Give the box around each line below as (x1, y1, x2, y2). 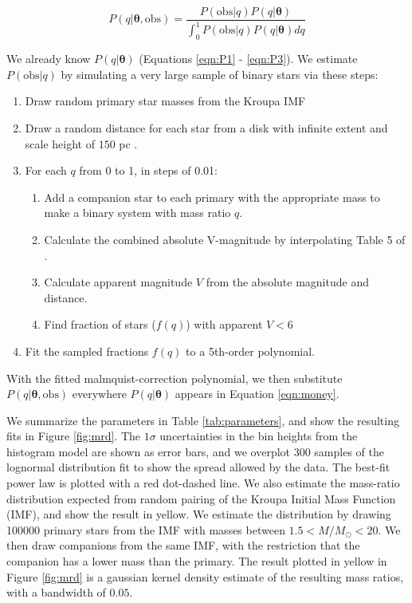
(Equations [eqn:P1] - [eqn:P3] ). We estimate (139, 50, 358, 67)
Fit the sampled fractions (25, 342, 149, 359)
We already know (6, 50, 91, 67)
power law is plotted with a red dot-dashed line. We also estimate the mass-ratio (6, 475, 400, 491)
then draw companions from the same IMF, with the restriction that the (6, 537, 360, 554)
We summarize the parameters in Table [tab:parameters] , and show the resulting (6, 412, 399, 428)
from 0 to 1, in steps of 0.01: (79, 162, 218, 179)
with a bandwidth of (6, 584, 106, 601)
